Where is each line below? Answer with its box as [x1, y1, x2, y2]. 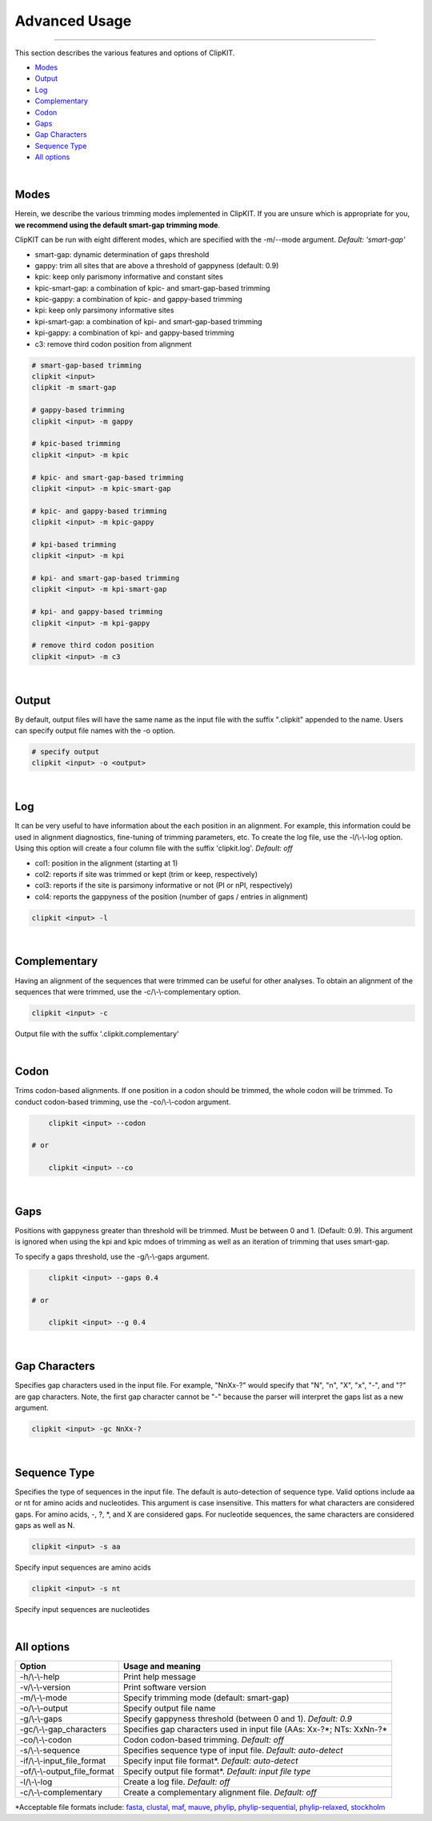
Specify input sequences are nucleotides [14, 1605, 150, 1614]
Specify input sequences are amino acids [14, 1562, 151, 1573]
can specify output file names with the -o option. [14, 726, 176, 736]
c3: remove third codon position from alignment [34, 339, 192, 348]
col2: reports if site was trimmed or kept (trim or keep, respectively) [34, 869, 258, 878]
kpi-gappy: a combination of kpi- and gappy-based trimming [34, 328, 235, 338]
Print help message [122, 1671, 196, 1682]
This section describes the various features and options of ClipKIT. [14, 48, 235, 58]
